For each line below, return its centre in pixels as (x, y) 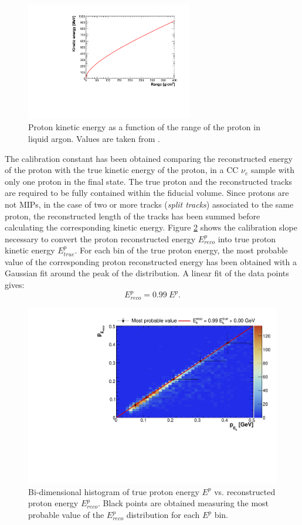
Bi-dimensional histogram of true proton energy (114, 491)
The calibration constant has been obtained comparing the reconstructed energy (149, 158)
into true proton (247, 238)
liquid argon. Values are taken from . (94, 138)
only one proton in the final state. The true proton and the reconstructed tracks (149, 181)
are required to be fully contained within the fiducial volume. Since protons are (147, 193)
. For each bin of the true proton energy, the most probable (181, 250)
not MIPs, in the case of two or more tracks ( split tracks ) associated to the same (149, 204)
